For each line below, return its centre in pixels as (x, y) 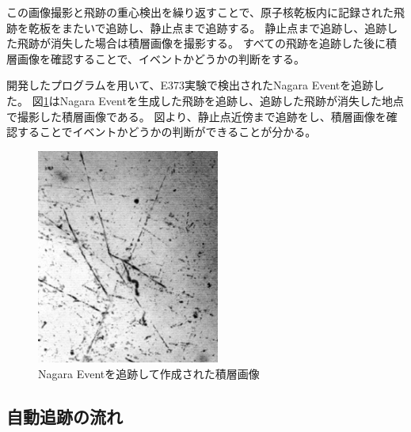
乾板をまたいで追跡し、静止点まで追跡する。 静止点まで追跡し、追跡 (207, 27)
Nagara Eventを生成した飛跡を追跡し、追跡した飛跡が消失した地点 (232, 100)
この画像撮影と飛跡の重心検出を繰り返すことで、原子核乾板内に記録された (200, 12)
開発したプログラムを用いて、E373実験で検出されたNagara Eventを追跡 (190, 85)
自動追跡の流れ (65, 416)
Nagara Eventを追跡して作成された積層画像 (149, 373)
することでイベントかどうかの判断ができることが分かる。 (167, 132)
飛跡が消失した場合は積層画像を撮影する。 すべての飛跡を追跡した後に (202, 43)
